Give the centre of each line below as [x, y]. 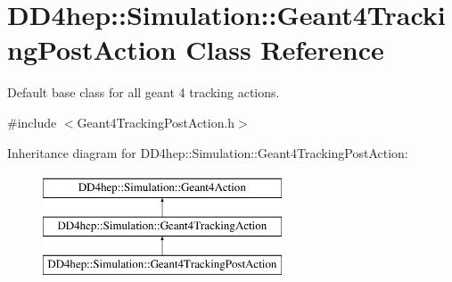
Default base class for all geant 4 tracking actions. [144, 92]
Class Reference [285, 50]
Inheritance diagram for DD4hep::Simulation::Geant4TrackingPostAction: [208, 152]
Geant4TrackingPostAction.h [156, 122]
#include [32, 122]
